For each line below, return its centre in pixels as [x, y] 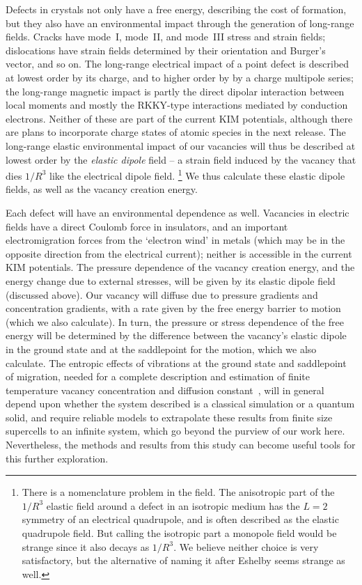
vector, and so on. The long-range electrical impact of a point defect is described [178, 64]
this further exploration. [57, 458]
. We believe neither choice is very [246, 546]
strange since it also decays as [86, 546]
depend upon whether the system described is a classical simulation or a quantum [180, 404]
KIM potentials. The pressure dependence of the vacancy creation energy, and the [180, 267]
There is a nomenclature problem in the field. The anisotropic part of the [178, 492]
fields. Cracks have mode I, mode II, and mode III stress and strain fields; [166, 37]
